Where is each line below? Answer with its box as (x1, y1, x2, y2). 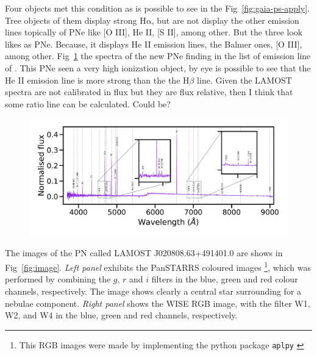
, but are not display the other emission (151, 13, 299, 26)
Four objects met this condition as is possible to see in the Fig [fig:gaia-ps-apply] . (5, 2, 310, 14)
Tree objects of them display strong (5, 13, 137, 26)
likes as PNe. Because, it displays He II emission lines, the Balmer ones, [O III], (5, 37, 302, 50)
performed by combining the (5, 273, 111, 285)
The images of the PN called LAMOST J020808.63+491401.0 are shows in (5, 246, 283, 259)
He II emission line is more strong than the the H (5, 73, 190, 86)
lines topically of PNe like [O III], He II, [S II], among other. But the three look (5, 26, 303, 38)
